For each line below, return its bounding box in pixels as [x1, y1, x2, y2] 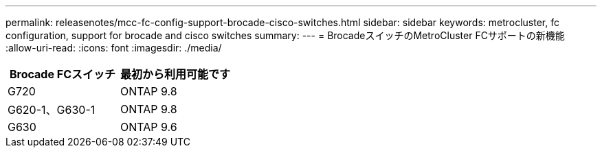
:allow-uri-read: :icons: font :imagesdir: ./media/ [5, 42, 222, 54]
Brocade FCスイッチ [9, 67, 116, 81]
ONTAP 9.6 [120, 120, 177, 134]
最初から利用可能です [120, 67, 231, 81]
